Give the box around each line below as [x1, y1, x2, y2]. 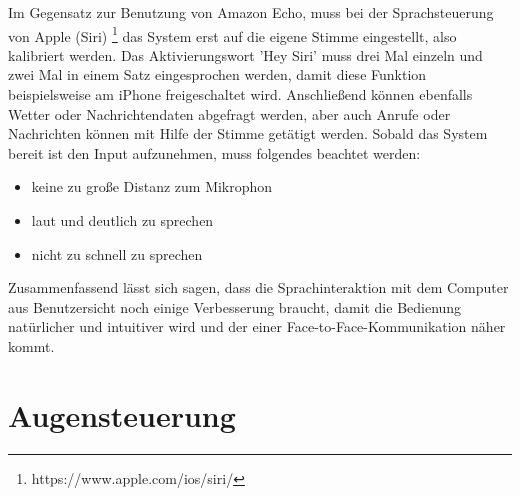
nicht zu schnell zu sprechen [31, 243, 203, 264]
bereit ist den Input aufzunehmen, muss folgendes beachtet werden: [8, 142, 421, 163]
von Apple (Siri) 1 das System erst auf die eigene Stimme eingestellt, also [8, 22, 457, 46]
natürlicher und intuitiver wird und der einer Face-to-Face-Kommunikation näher [8, 316, 506, 337]
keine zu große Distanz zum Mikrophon [31, 176, 273, 197]
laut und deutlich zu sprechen [31, 210, 214, 230]
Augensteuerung [8, 394, 236, 435]
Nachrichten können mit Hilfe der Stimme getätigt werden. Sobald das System [8, 123, 488, 144]
